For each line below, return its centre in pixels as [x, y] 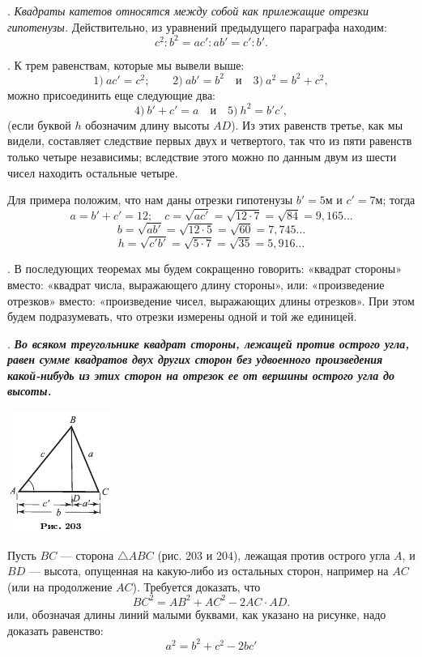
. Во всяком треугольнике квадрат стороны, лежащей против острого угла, [209, 343]
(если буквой [39, 124]
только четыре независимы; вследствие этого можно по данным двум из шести [202, 157]
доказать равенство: [55, 630]
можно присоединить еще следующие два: [111, 94]
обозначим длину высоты [147, 124]
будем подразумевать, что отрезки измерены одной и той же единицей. [182, 316]
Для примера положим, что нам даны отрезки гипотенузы [150, 200]
